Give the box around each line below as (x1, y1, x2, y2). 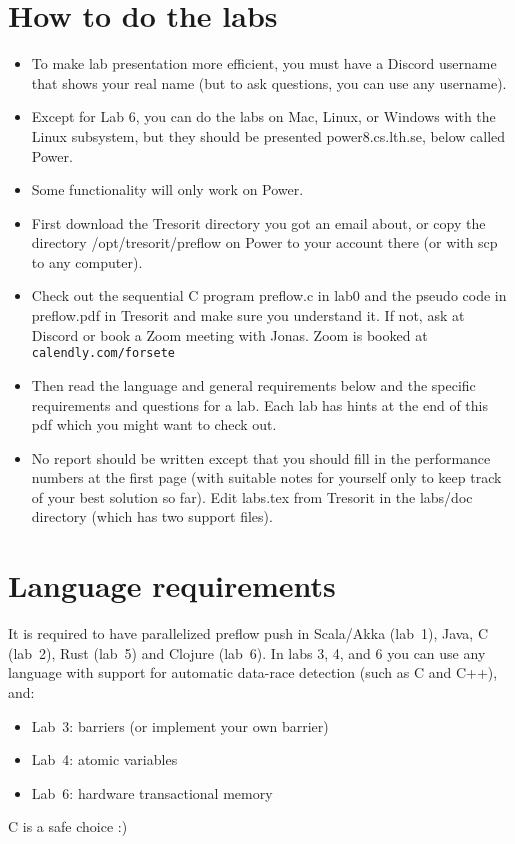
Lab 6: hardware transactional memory (31, 782, 273, 803)
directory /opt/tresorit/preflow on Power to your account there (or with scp (31, 232, 498, 253)
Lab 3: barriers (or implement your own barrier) (31, 715, 329, 736)
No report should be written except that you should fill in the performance (31, 447, 491, 468)
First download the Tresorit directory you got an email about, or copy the (31, 212, 486, 233)
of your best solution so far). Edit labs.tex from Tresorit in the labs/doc (31, 486, 473, 507)
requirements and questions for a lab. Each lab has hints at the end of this (31, 394, 488, 415)
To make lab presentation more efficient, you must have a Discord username (31, 53, 497, 74)
